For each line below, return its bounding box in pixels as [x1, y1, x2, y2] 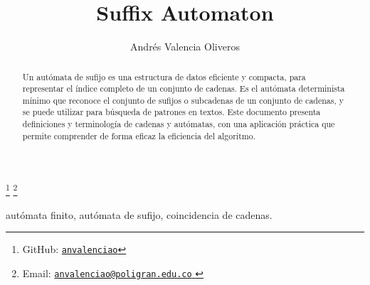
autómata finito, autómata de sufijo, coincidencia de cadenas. [6, 207, 273, 222]
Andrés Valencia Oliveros [130, 39, 240, 54]
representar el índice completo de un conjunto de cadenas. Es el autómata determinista [22, 82, 345, 95]
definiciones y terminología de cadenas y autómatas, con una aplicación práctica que [22, 118, 335, 130]
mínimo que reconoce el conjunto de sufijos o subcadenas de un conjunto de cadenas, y [22, 94, 344, 106]
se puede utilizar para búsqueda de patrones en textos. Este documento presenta [22, 106, 321, 118]
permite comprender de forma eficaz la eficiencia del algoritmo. [22, 129, 255, 141]
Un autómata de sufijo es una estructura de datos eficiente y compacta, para [22, 70, 306, 82]
